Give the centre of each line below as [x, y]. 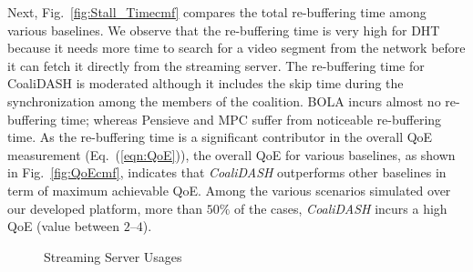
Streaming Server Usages [113, 256]
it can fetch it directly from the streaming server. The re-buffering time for [216, 65]
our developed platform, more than [105, 208]
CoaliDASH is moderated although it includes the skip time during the [206, 83]
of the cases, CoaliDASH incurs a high [341, 208]
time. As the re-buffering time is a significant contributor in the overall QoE [220, 137]
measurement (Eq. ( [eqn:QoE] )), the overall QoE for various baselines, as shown [231, 154]
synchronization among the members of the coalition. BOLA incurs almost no [224, 101]
